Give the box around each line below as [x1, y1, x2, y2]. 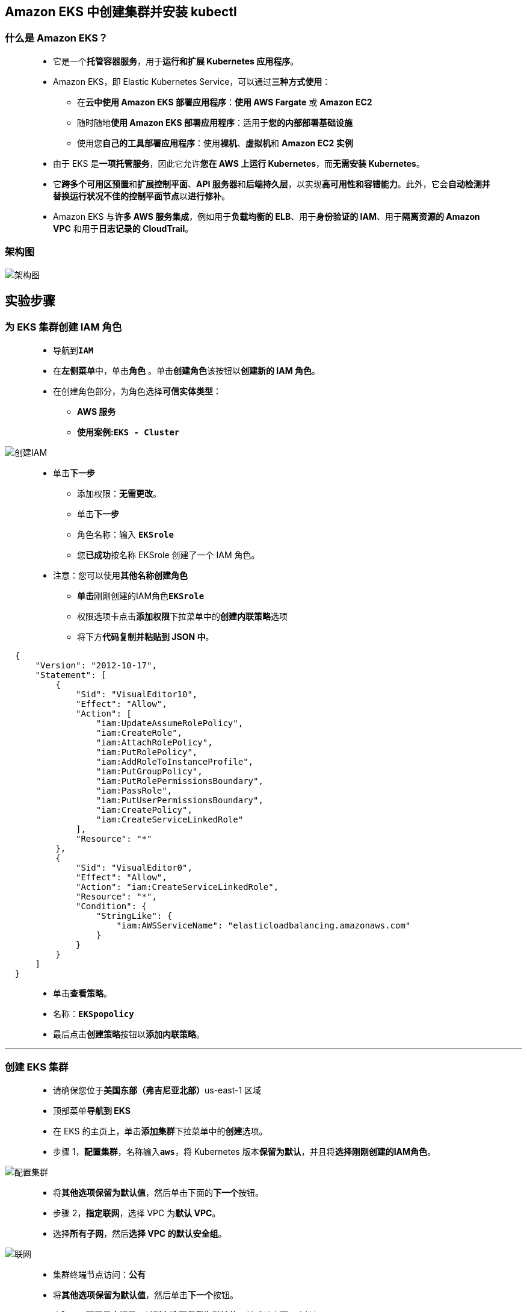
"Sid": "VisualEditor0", [76, 862, 193, 872]
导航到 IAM [53, 344, 94, 355]
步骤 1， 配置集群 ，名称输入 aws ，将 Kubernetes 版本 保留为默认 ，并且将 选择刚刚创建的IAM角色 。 [53, 1146, 436, 1157]
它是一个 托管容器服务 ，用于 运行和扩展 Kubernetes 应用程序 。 [53, 55, 299, 66]
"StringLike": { [96, 910, 173, 921]
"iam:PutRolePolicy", [96, 747, 198, 757]
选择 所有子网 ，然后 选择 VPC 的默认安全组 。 [53, 1228, 227, 1239]
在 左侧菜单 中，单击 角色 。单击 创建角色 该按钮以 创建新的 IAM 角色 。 [53, 365, 320, 376]
